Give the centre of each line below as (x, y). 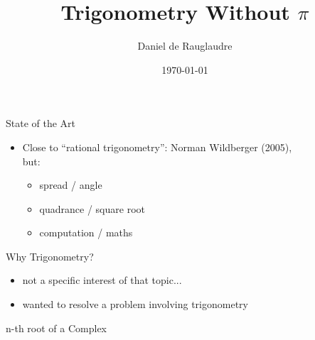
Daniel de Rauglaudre (185, 46)
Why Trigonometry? (50, 256)
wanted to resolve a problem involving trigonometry (135, 304)
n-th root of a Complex (56, 328)
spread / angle (71, 185)
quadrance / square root (92, 208)
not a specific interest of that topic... (102, 280)
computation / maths (86, 232)
